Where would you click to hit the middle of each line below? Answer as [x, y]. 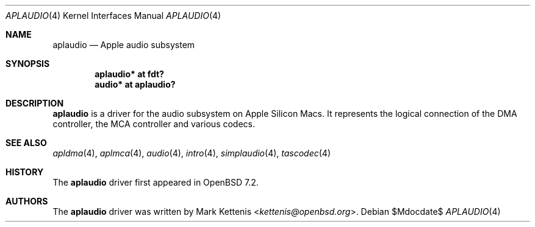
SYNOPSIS [28, 64]
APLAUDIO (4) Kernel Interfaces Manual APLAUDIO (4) [113, 16]
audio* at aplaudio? [135, 84]
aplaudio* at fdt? [129, 74]
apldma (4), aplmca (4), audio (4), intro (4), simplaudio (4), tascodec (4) [192, 153]
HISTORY [25, 172]
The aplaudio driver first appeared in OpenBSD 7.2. [156, 182]
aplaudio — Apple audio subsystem [124, 45]
